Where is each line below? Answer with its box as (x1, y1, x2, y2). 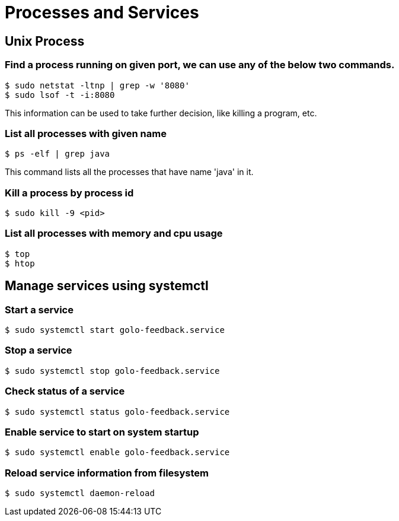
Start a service (5, 303, 74, 316)
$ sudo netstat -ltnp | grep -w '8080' (5, 80, 190, 90)
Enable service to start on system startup (5, 425, 199, 438)
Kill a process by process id (5, 186, 134, 199)
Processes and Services (5, 2, 199, 23)
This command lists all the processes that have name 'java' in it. (5, 167, 254, 177)
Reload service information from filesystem (5, 466, 209, 479)
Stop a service (5, 344, 72, 357)
